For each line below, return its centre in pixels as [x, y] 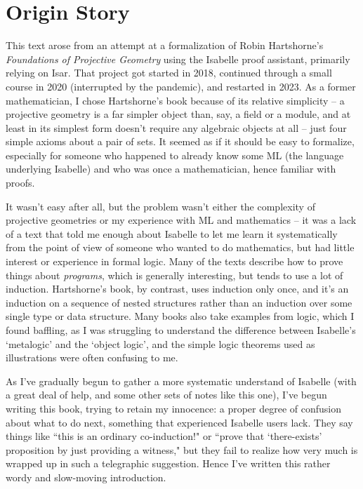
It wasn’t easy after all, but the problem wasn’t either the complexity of [160, 206]
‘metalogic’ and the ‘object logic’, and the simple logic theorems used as [160, 343]
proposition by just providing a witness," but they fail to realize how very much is [182, 449]
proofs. [20, 183]
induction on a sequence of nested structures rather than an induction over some [179, 302]
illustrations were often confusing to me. [92, 357]
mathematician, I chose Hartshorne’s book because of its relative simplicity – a [175, 100]
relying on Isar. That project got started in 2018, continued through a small [169, 73]
